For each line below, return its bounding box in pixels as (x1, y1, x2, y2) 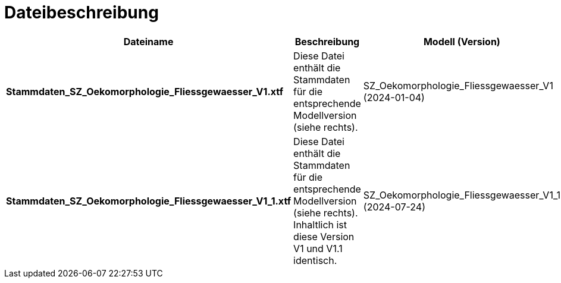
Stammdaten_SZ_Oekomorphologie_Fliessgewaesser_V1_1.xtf (6, 194, 292, 207)
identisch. (293, 254, 337, 266)
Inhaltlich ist (293, 218, 347, 231)
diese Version (293, 230, 355, 243)
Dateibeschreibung (4, 2, 159, 23)
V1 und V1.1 (293, 242, 343, 254)
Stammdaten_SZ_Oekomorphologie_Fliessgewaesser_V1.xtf (6, 85, 284, 98)
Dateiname (123, 35, 174, 48)
